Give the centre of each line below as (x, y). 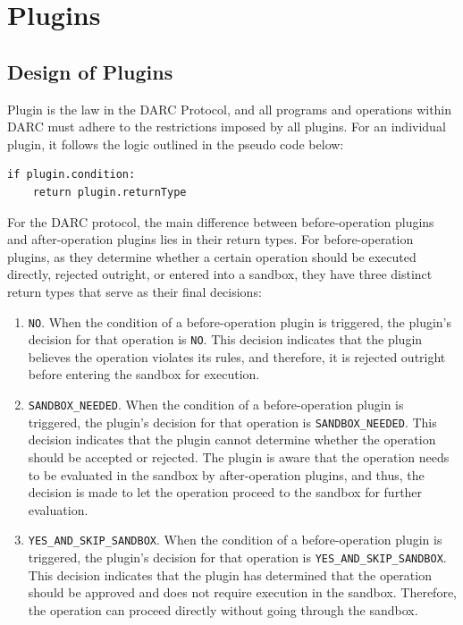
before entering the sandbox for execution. (144, 374)
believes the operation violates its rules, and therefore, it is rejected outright (237, 356)
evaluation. (58, 509)
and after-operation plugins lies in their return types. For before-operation (210, 239)
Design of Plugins (90, 71)
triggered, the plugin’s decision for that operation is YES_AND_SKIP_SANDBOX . (237, 557)
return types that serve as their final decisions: (135, 291)
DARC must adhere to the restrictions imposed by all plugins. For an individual (227, 127)
